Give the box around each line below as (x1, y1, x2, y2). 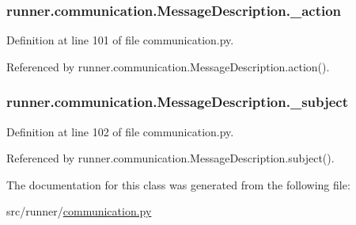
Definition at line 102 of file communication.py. (6, 123, 234, 139)
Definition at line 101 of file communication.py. (6, 32, 234, 48)
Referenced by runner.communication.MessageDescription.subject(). (6, 150, 335, 166)
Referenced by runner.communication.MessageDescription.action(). (6, 58, 330, 74)
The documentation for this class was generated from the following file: (6, 176, 350, 193)
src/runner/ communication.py (6, 203, 152, 219)
